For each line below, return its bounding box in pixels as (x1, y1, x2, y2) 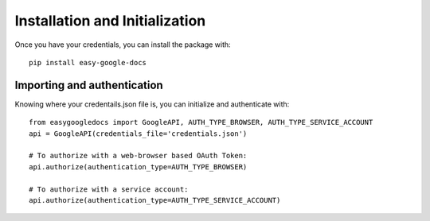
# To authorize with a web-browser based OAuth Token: (29, 151, 248, 161)
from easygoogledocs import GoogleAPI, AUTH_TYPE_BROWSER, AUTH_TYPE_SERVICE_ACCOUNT (29, 118, 373, 127)
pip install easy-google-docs (29, 58, 147, 67)
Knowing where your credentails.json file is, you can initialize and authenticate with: (14, 99, 290, 109)
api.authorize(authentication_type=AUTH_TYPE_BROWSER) (29, 162, 248, 171)
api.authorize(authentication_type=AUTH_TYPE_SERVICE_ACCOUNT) (29, 196, 281, 204)
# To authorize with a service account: (29, 184, 189, 194)
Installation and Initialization (14, 12, 206, 29)
